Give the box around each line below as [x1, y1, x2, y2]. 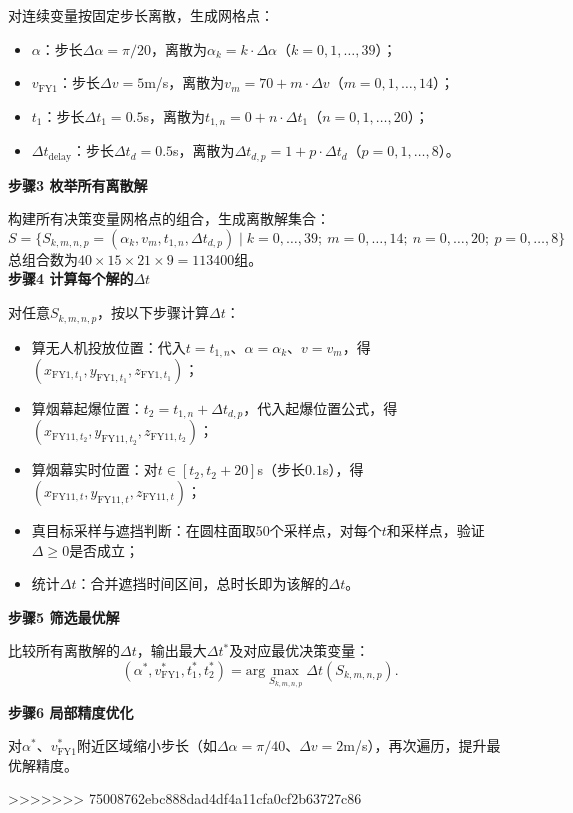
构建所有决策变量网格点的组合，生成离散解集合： [8, 208, 330, 229]
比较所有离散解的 [8, 640, 120, 661]
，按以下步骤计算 [97, 302, 210, 323]
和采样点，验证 [386, 520, 485, 541]
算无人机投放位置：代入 [31, 336, 186, 357]
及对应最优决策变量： [229, 640, 370, 661]
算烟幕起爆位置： [31, 397, 144, 418]
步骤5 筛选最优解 [8, 606, 120, 627]
